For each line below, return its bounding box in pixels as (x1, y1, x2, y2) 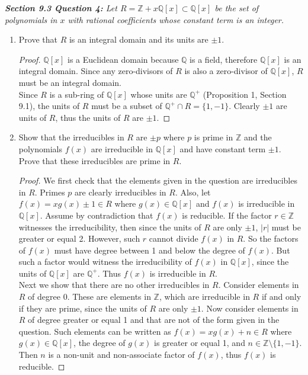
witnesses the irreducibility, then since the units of (18, 220, 201, 233)
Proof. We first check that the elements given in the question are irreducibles (18, 174, 297, 187)
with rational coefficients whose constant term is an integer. (68, 13, 284, 25)
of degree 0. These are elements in (28, 290, 151, 303)
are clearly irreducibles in (75, 185, 166, 198)
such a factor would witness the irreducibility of (18, 255, 192, 268)
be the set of (214, 2, 259, 14)
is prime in (194, 131, 233, 143)
